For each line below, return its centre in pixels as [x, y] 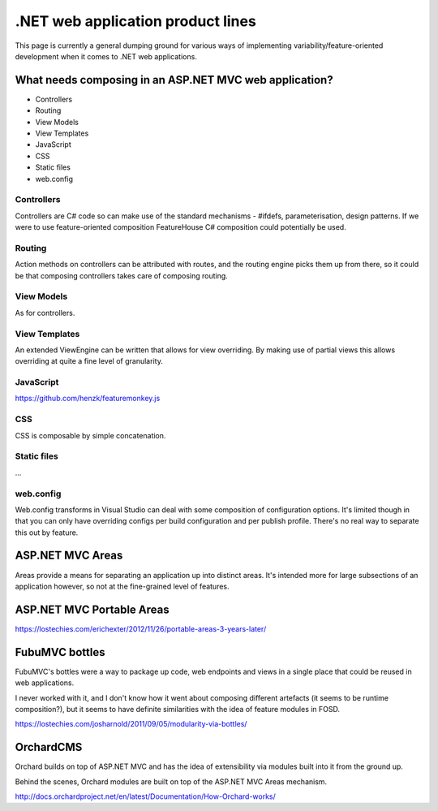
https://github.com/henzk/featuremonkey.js [88, 399]
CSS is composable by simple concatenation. [90, 435]
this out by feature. [47, 533]
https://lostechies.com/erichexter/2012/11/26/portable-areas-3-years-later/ [141, 628]
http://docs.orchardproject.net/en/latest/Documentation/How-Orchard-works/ [145, 796]
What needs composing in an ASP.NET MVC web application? [174, 80]
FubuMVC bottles [60, 652]
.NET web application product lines [136, 21]
